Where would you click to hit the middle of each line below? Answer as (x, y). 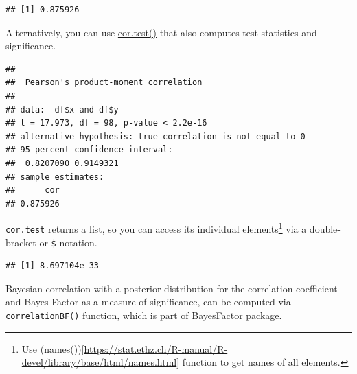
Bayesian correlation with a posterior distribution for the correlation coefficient (172, 288)
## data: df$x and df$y (62, 109)
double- (325, 228)
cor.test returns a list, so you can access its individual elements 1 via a (156, 227)
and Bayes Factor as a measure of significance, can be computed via (148, 302)
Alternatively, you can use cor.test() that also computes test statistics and (161, 32)
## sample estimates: (55, 177)
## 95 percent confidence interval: (89, 150)
